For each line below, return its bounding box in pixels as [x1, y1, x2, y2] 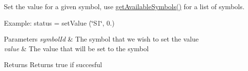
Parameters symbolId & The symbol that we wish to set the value [4, 34, 199, 44]
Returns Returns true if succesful [4, 59, 102, 70]
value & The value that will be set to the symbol [4, 43, 149, 53]
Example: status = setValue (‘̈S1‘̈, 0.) [4, 17, 115, 28]
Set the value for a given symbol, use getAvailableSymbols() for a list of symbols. [4, 1, 245, 11]
